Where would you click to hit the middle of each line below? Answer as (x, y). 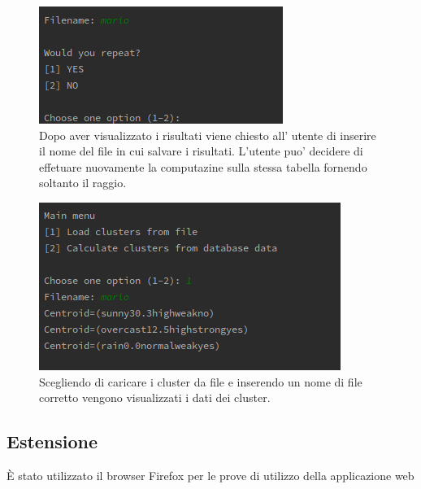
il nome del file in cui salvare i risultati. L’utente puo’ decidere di (201, 151)
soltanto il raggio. (83, 183)
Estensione (52, 441)
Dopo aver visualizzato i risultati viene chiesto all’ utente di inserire (208, 135)
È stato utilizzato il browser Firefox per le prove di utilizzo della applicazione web (210, 475)
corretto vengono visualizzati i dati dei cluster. (155, 397)
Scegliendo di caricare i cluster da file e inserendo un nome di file (201, 381)
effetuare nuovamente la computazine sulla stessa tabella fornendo (203, 166)
